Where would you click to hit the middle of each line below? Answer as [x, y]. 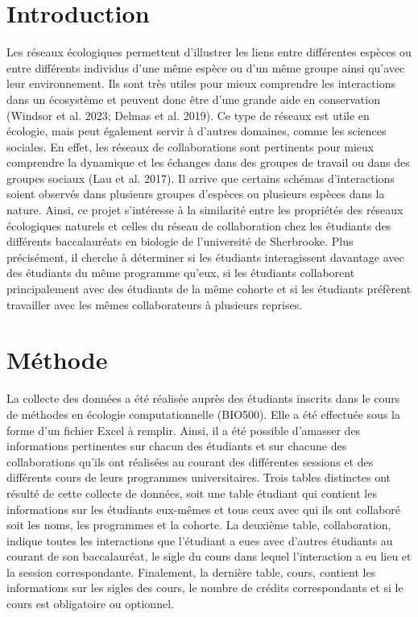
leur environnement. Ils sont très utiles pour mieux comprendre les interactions [201, 83]
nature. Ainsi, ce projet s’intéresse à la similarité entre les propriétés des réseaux [205, 210]
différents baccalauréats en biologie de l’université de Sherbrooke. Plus [180, 241]
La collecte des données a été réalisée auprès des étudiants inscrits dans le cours [203, 398]
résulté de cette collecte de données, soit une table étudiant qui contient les [192, 493]
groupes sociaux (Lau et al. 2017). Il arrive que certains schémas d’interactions [201, 178]
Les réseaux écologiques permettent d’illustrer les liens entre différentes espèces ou [209, 52]
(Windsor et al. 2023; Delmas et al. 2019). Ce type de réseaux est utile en [188, 115]
